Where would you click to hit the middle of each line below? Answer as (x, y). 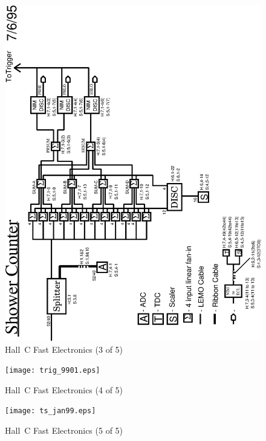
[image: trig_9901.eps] (53, 371)
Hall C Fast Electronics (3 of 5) (64, 349)
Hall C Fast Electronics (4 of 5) (64, 389)
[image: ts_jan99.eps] (50, 411)
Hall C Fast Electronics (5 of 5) (64, 430)
